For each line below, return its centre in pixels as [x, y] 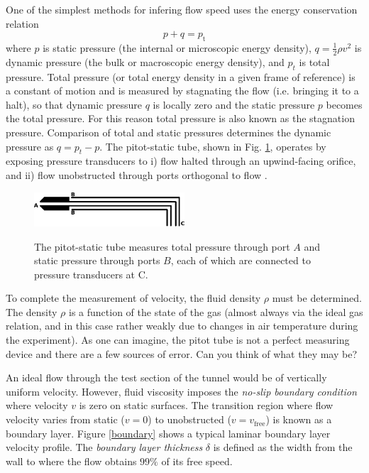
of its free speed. [197, 461]
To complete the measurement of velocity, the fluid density [133, 298]
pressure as [30, 146]
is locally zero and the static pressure [234, 104]
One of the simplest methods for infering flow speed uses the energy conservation [182, 9]
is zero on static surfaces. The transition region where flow [206, 405]
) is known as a [299, 419]
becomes [344, 104]
